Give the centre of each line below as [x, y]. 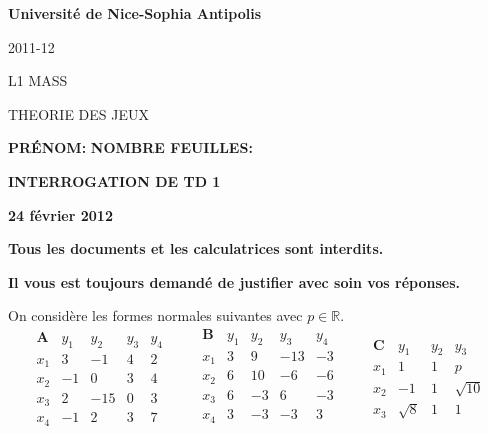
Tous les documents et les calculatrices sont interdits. [196, 248]
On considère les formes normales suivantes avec [155, 315]
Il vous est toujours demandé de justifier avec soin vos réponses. [234, 281]
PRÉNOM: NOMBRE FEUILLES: [130, 147]
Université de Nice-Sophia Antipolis [134, 13]
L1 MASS [38, 80]
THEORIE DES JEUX [78, 113]
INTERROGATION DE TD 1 [114, 180]
